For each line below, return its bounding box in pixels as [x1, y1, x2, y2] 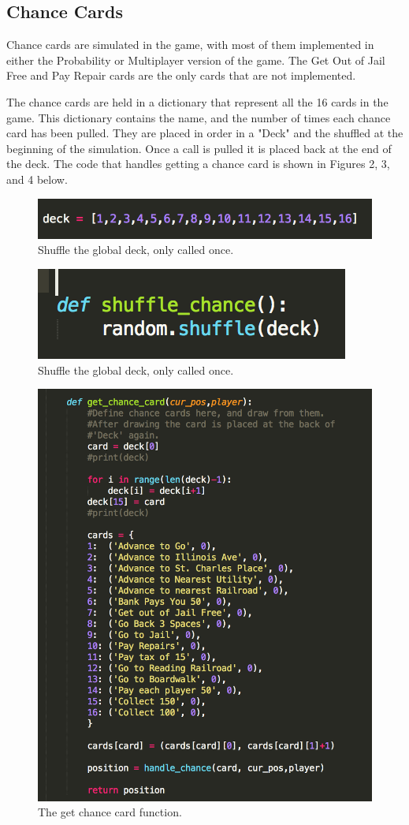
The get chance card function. [38, 804, 182, 820]
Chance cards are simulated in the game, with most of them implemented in [6, 36, 374, 53]
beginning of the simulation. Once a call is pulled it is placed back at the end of [6, 140, 392, 156]
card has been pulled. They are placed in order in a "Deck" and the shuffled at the [6, 125, 403, 141]
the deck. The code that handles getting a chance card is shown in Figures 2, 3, [6, 155, 390, 172]
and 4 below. [6, 170, 68, 187]
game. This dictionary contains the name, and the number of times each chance [6, 109, 391, 125]
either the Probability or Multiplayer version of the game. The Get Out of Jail [6, 51, 385, 68]
